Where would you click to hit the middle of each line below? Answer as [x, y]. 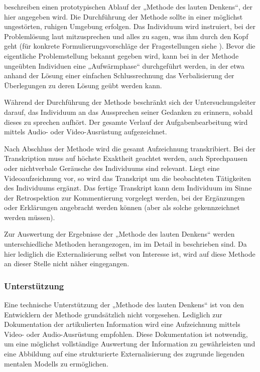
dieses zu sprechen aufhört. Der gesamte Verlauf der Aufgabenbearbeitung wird [126, 122]
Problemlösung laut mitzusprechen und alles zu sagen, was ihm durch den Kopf [126, 36]
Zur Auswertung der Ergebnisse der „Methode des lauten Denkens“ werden [119, 234]
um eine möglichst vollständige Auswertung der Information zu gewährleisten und [130, 344]
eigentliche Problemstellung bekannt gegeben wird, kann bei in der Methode [121, 55]
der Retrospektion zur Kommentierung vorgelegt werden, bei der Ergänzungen [124, 197]
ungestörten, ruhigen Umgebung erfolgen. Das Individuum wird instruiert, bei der [130, 26]
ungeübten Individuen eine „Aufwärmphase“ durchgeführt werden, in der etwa [124, 65]
